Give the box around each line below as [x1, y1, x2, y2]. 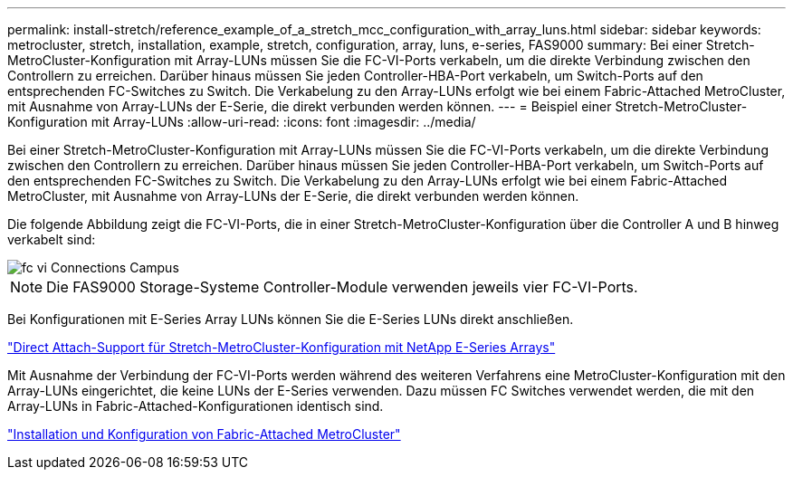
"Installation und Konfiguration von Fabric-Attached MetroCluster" [7, 426, 401, 442]
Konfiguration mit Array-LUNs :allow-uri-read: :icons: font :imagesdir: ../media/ [7, 114, 476, 129]
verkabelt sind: [7, 232, 96, 247]
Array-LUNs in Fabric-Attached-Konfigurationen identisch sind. [7, 398, 384, 414]
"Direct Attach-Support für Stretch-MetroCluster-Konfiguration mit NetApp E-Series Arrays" [7, 339, 556, 355]
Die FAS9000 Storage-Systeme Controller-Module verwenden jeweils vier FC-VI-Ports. [46, 278, 638, 296]
